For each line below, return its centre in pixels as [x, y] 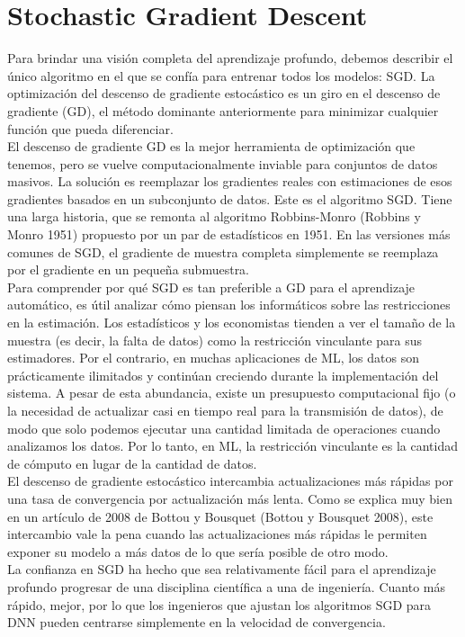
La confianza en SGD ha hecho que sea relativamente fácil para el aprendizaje [222, 569]
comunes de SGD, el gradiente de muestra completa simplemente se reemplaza [223, 251]
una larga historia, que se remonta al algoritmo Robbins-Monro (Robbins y [214, 216]
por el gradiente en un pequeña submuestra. [129, 269]
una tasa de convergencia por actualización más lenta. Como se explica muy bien [230, 498]
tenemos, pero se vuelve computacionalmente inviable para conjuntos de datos [223, 163]
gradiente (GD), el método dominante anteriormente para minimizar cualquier [223, 110]
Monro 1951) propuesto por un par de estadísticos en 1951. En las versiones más [229, 234]
